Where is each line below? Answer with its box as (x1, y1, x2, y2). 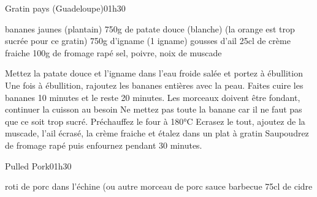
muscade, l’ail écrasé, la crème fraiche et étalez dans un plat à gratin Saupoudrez (5, 127, 309, 139)
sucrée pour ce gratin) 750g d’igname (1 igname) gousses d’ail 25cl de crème (5, 34, 291, 47)
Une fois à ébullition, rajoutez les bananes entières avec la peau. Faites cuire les (5, 78, 304, 91)
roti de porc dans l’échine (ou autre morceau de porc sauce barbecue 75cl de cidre (5, 180, 313, 193)
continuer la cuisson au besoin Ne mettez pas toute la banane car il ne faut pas (5, 103, 302, 116)
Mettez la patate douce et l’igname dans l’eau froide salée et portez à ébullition (5, 67, 303, 80)
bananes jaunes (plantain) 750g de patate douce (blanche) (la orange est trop (5, 22, 295, 35)
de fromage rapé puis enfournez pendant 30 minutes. (5, 138, 202, 151)
